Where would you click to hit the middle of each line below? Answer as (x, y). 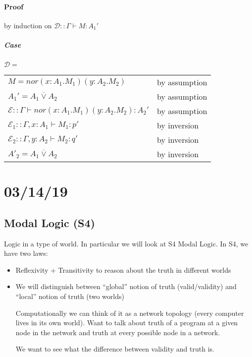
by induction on (28, 25)
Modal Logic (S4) (50, 222)
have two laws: (26, 253)
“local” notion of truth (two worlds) (70, 296)
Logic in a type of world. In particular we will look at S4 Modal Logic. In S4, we (126, 243)
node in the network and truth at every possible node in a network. (118, 332)
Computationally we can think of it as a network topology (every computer (130, 313)
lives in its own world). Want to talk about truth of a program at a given (127, 323)
